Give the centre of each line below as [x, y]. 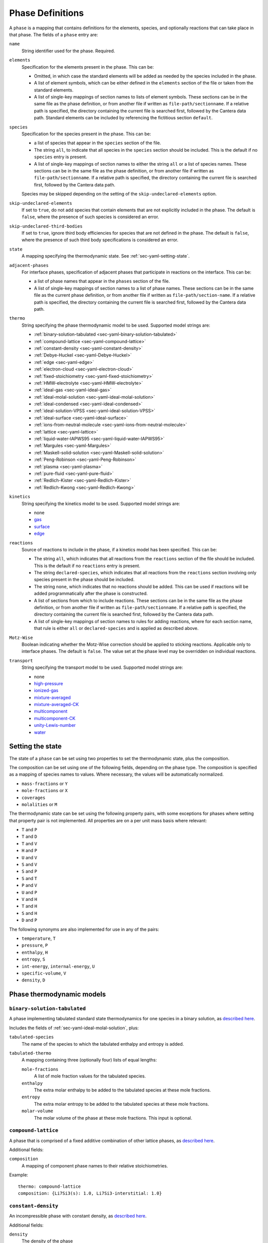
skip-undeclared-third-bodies [46, 226]
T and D [29, 837]
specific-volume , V [44, 973]
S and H [29, 913]
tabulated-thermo [30, 1053]
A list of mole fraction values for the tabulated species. [90, 1076]
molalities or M [39, 804]
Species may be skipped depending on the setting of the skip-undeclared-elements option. [119, 194]
